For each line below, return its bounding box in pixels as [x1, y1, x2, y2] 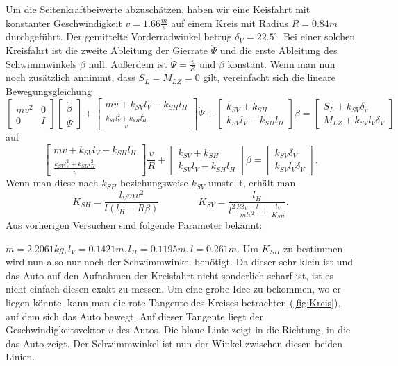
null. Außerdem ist [88, 56, 167, 71]
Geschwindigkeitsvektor [6, 322, 106, 337]
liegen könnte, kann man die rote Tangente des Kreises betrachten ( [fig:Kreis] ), [6, 295, 341, 309]
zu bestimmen [283, 241, 343, 255]
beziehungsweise [120, 175, 188, 190]
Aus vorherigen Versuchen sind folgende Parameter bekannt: [6, 218, 263, 232]
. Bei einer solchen [277, 29, 355, 44]
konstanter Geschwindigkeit [6, 15, 122, 30]
